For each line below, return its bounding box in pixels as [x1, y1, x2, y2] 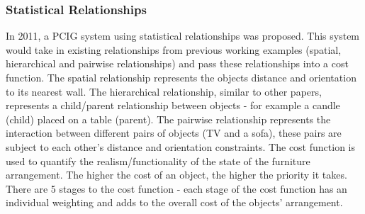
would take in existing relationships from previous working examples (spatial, [6, 42, 342, 57]
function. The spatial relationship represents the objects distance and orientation [6, 70, 356, 84]
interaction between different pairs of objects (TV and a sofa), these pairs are [6, 125, 342, 140]
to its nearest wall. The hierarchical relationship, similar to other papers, [6, 84, 322, 98]
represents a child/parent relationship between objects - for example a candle [6, 98, 340, 113]
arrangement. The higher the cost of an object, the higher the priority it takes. [6, 167, 347, 182]
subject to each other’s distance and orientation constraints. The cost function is [6, 139, 355, 154]
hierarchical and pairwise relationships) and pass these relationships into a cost [6, 56, 349, 71]
